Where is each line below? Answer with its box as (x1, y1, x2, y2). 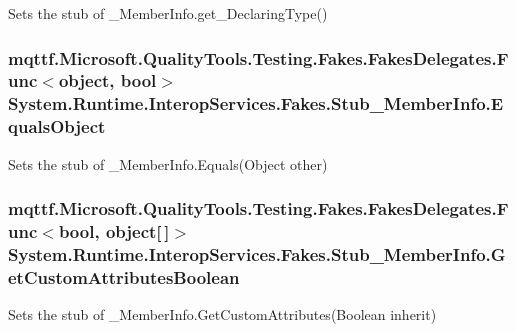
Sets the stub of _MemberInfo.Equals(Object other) (8, 153, 328, 174)
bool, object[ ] (58, 219, 170, 244)
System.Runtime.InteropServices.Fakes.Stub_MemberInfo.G (8, 241, 506, 266)
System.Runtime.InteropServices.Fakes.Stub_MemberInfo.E (8, 91, 504, 116)
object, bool (58, 68, 157, 93)
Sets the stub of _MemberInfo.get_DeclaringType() (8, 3, 328, 23)
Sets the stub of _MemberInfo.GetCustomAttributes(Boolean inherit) (8, 304, 437, 325)
